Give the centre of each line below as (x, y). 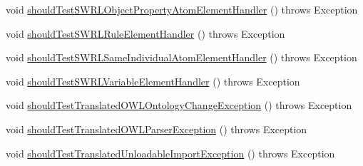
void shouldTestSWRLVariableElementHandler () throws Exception (153, 81)
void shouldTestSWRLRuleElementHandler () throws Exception (145, 33)
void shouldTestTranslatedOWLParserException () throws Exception (157, 129)
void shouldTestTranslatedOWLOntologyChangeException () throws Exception (179, 105)
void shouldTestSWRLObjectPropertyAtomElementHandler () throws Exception (182, 9)
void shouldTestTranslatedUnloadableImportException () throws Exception (170, 153)
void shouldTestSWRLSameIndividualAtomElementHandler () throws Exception (181, 57)
